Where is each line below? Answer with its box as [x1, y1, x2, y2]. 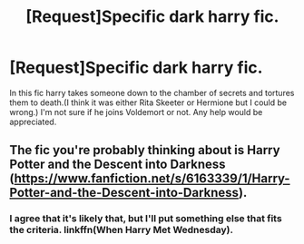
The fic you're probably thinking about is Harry [9, 142, 280, 158]
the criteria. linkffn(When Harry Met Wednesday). [9, 224, 234, 237]
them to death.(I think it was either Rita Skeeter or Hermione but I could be [9, 97, 288, 108]
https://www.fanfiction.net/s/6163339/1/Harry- [14, 171, 290, 187]
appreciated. [9, 116, 57, 127]
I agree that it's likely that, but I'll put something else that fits [9, 212, 283, 225]
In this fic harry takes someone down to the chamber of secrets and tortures [9, 87, 295, 98]
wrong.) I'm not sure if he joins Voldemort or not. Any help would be [9, 106, 263, 117]
